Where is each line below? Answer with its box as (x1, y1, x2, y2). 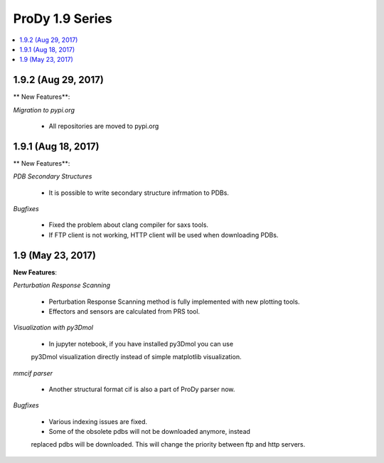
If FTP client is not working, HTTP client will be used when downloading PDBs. (48, 230, 279, 239)
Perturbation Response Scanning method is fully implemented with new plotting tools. (48, 297, 300, 306)
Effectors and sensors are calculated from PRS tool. (48, 307, 201, 316)
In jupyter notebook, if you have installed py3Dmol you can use (48, 339, 234, 348)
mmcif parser (13, 368, 53, 377)
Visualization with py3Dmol (13, 324, 94, 332)
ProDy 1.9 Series (13, 11, 113, 26)
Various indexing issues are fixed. (48, 417, 148, 426)
